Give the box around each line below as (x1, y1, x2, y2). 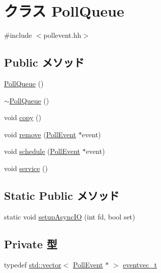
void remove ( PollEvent (4, 129, 76, 139)
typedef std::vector (4, 259, 61, 270)
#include (4, 30, 32, 40)
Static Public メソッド (4, 187, 119, 203)
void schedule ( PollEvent (4, 146, 80, 156)
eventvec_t (123, 259, 157, 270)
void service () (4, 162, 48, 173)
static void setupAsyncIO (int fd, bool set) (4, 211, 135, 222)
